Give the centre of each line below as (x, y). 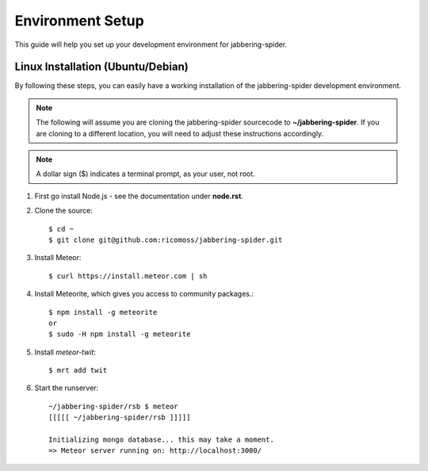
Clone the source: (63, 211)
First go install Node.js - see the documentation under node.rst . (139, 196)
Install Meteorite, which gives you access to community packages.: (144, 294)
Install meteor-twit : (65, 352)
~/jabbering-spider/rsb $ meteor (113, 406)
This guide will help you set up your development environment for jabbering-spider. (151, 44)
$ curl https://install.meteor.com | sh (128, 276)
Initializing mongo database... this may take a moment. (162, 440)
